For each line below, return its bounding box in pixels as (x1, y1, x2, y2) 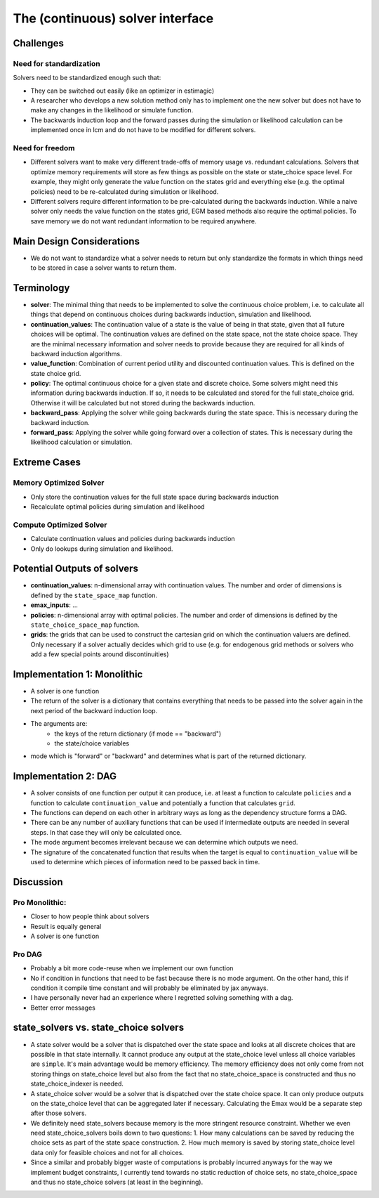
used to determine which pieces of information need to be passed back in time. (30, 858, 260, 866)
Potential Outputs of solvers (13, 563, 138, 575)
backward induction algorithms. (30, 349, 122, 358)
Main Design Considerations (13, 235, 140, 247)
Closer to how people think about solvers (30, 912, 149, 920)
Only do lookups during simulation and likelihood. (30, 545, 173, 553)
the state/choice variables (54, 739, 130, 748)
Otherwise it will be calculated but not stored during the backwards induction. (30, 398, 255, 407)
